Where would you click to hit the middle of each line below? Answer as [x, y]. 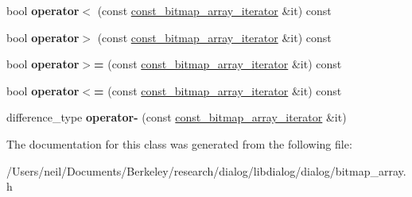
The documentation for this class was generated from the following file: [179, 143]
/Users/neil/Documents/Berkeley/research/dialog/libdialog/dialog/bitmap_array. [206, 170]
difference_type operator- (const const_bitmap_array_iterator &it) [177, 117]
